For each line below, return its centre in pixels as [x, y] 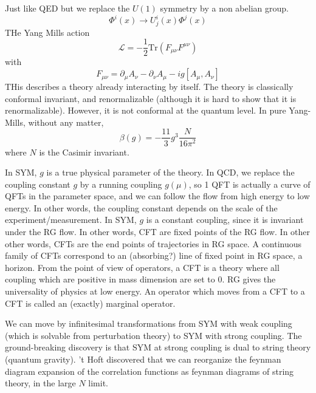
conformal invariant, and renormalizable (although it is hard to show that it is [151, 98]
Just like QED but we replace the [67, 8]
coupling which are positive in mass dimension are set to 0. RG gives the [140, 279]
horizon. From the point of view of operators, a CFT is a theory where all [142, 267]
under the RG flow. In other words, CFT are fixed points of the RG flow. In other [158, 232]
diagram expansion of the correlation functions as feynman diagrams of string [149, 371]
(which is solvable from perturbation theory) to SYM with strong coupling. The [153, 335]
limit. [98, 383]
